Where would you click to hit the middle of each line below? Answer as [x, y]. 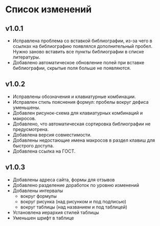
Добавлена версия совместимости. [52, 135]
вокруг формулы [39, 196]
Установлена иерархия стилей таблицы [56, 212]
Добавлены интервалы [38, 191]
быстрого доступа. [33, 145]
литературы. [26, 57]
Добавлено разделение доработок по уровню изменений [76, 185]
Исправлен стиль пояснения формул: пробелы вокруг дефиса [81, 102]
